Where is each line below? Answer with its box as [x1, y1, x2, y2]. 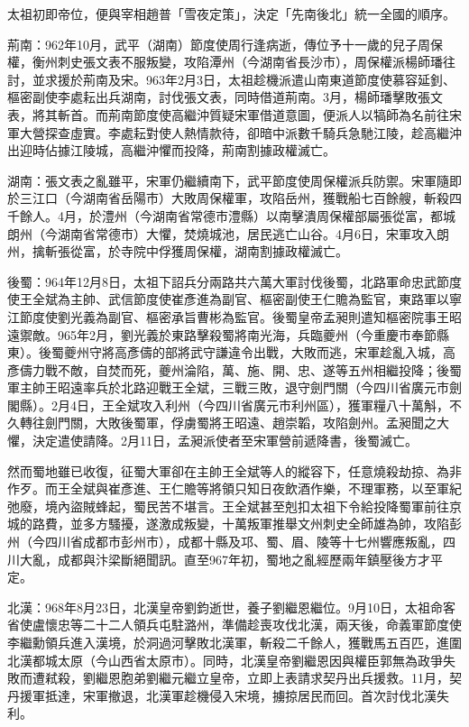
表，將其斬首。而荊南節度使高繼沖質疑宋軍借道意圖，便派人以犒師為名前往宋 [7, 105, 462, 124]
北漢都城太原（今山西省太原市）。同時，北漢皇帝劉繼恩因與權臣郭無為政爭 [7, 650, 443, 669]
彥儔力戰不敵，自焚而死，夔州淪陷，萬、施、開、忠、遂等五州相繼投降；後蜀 [7, 360, 462, 379]
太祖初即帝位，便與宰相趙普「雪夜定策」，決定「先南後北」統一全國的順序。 [7, 5, 455, 23]
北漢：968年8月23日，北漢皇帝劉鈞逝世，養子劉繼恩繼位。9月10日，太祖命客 [7, 597, 455, 616]
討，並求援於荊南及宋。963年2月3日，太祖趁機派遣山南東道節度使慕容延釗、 [7, 69, 455, 88]
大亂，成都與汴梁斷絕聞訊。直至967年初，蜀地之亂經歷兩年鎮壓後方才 [19, 549, 430, 568]
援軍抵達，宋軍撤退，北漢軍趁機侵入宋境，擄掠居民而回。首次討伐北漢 [19, 686, 437, 704]
